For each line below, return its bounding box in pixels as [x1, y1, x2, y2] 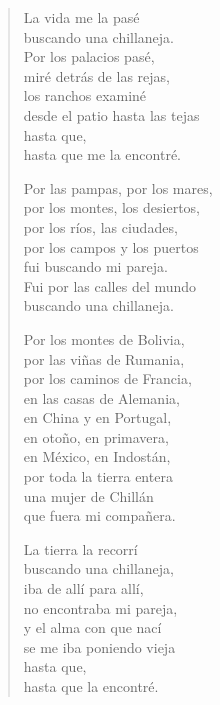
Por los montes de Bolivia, [23, 328, 185, 349]
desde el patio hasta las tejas [23, 104, 200, 125]
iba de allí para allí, [23, 578, 144, 599]
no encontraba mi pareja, [23, 597, 178, 618]
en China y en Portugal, [23, 407, 172, 428]
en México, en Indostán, [23, 446, 171, 467]
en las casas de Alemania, [23, 387, 180, 408]
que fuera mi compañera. [23, 505, 176, 526]
